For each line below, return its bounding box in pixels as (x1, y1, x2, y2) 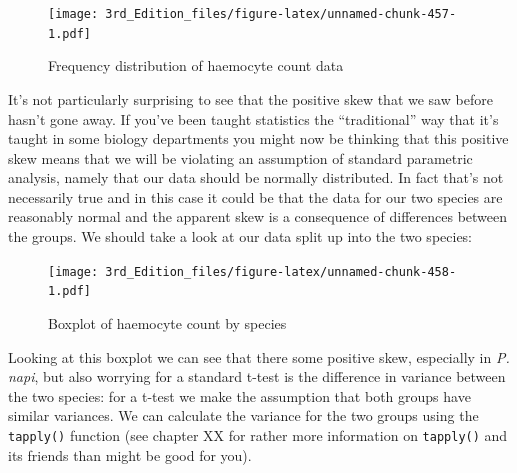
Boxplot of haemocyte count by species (48, 312, 287, 333)
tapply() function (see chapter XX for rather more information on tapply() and (8, 424, 508, 445)
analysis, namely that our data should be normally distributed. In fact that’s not (8, 167, 504, 188)
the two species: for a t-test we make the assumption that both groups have (8, 385, 471, 406)
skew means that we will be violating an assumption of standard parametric (8, 147, 473, 168)
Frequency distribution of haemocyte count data (48, 55, 344, 76)
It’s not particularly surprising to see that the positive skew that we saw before (8, 88, 493, 109)
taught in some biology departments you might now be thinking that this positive (8, 128, 509, 149)
